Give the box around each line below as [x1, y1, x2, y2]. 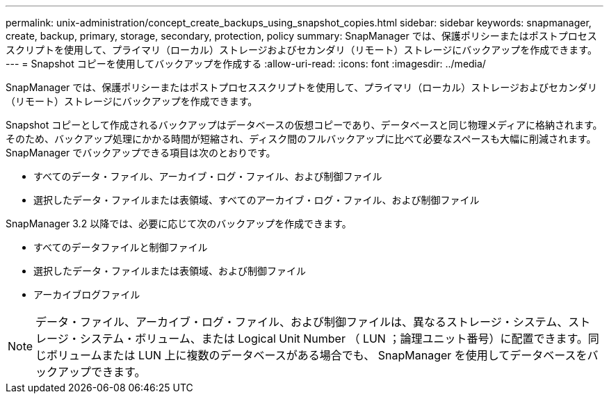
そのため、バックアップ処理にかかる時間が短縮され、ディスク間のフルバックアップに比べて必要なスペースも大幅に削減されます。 [6, 133, 596, 145]
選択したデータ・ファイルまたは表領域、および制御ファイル [33, 265, 306, 277]
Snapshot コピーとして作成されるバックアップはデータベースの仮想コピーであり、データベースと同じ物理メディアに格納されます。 [6, 119, 603, 131]
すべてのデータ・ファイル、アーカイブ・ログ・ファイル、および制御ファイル [33, 170, 382, 182]
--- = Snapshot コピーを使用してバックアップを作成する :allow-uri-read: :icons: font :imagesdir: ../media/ [6, 58, 486, 70]
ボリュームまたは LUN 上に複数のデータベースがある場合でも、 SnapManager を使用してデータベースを [47, 348, 587, 362]
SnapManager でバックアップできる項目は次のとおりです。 [6, 147, 276, 158]
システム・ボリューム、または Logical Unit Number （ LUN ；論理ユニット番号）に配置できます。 [79, 332, 588, 345]
